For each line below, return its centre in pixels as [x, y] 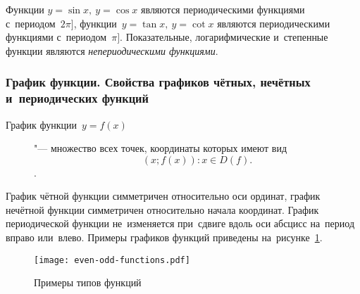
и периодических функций [77, 98]
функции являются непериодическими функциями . [112, 50]
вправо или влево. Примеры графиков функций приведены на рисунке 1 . [164, 237]
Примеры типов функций [88, 282]
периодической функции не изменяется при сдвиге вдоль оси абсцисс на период [180, 223]
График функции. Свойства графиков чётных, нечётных [158, 82]
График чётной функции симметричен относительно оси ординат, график [163, 196]
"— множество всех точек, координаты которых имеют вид [161, 148]
